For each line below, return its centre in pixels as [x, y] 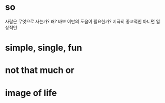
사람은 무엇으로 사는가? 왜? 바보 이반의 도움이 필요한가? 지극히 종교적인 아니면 [80, 21]
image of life [31, 93]
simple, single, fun [44, 48]
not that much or [40, 70]
